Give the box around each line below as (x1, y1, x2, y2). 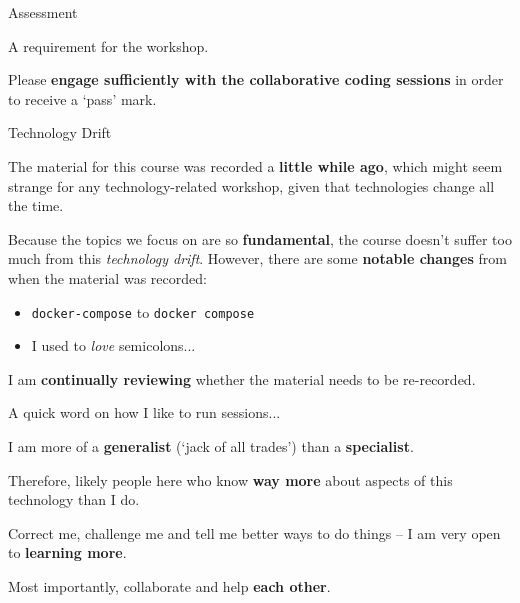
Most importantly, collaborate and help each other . (8, 575, 331, 596)
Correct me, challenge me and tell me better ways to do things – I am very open (8, 522, 501, 543)
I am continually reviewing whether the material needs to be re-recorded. (8, 368, 476, 389)
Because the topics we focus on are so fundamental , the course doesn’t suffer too (8, 228, 512, 249)
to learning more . (8, 542, 127, 563)
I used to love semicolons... (31, 335, 196, 356)
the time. (8, 195, 64, 216)
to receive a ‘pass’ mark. (8, 88, 157, 109)
